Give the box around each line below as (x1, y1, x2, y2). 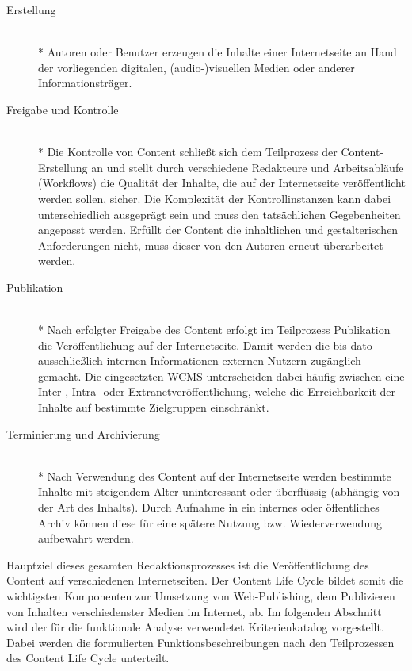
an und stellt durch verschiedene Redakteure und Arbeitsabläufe (91, 159, 404, 175)
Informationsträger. (38, 75, 132, 91)
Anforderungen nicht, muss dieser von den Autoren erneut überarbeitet (38, 236, 383, 253)
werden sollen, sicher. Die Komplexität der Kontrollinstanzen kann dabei (38, 190, 391, 206)
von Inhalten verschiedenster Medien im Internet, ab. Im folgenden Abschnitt (6, 603, 382, 619)
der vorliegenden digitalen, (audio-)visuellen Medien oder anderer (38, 59, 355, 75)
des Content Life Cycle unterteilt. (6, 650, 170, 666)
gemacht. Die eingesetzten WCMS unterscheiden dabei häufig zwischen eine (38, 367, 405, 384)
